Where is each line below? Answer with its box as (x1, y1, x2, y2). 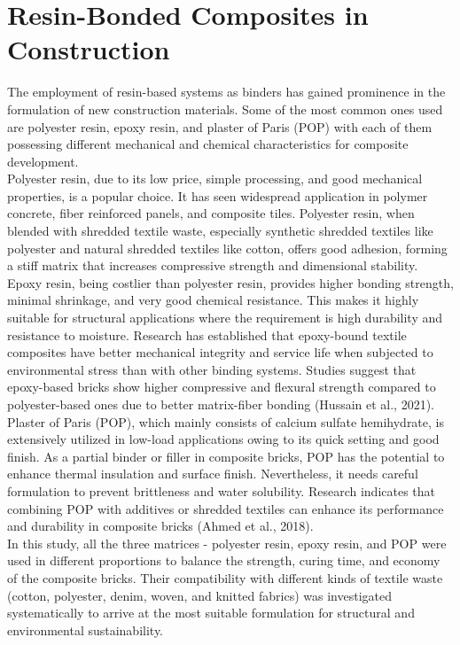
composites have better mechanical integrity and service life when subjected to (7, 343, 433, 361)
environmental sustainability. (7, 620, 164, 639)
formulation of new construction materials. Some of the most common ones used (7, 99, 443, 118)
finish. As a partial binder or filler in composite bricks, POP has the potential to (7, 447, 445, 465)
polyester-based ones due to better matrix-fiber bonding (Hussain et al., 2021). (7, 395, 435, 413)
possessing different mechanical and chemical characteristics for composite (7, 135, 409, 153)
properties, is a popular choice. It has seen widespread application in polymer (7, 186, 428, 205)
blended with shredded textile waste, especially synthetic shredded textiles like (7, 221, 433, 240)
